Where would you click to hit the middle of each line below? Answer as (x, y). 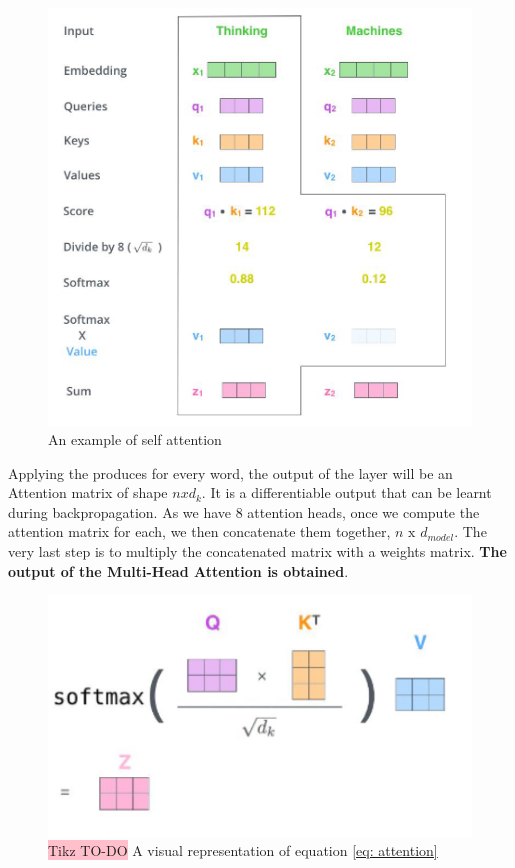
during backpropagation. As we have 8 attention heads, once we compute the (244, 511)
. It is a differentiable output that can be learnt (346, 492)
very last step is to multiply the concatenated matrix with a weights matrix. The (257, 551)
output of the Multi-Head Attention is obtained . (178, 570)
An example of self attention (135, 439)
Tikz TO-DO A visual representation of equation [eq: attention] (243, 850)
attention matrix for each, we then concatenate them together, (199, 531)
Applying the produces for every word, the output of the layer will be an (230, 472)
